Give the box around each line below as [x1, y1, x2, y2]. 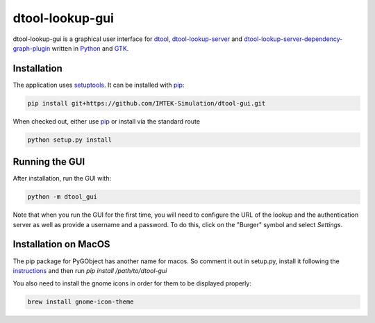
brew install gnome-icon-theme [27, 298, 135, 306]
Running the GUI [12, 156, 85, 168]
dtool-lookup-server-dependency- [244, 35, 343, 43]
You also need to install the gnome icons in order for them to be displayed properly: [12, 279, 251, 288]
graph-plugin [12, 44, 51, 52]
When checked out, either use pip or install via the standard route [12, 117, 201, 125]
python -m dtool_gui [27, 193, 97, 201]
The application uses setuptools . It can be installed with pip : [12, 81, 185, 89]
